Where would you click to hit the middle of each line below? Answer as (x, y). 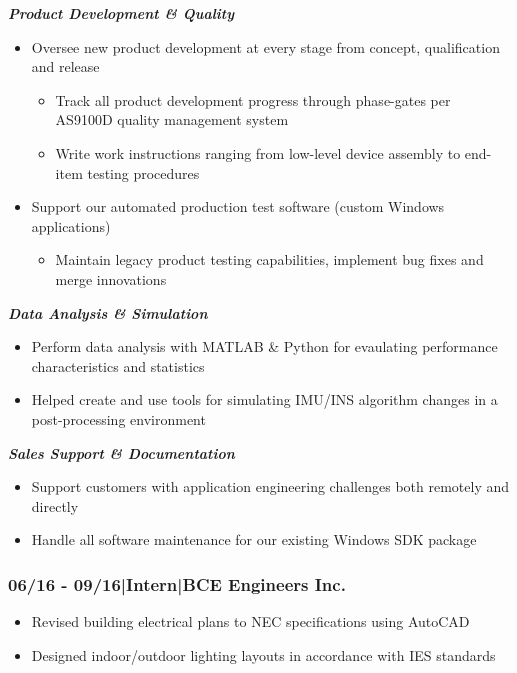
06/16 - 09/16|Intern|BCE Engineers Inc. (177, 583)
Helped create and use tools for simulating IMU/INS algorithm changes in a (264, 399)
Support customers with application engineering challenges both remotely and (270, 486)
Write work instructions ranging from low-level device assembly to (258, 152)
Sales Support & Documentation (121, 452)
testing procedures (143, 172)
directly (55, 505)
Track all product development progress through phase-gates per (253, 99)
